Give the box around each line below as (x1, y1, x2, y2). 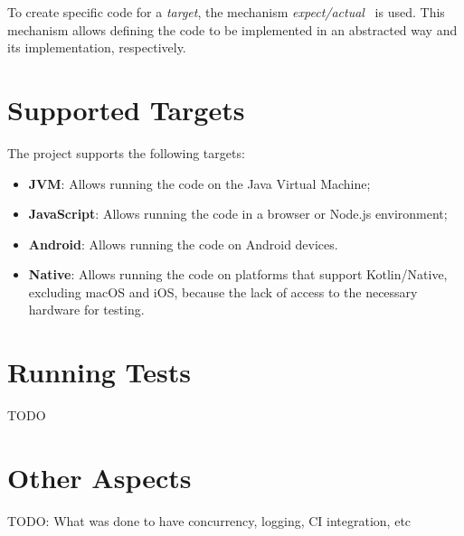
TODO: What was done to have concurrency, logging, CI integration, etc (7, 511, 412, 530)
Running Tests (7, 353, 192, 390)
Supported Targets (7, 90, 245, 127)
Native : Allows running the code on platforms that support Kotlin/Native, (28, 265, 448, 284)
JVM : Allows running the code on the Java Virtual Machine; (28, 174, 371, 193)
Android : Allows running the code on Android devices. (28, 234, 338, 253)
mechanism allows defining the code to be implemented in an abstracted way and (7, 20, 458, 39)
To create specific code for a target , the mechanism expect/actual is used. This (7, 3, 445, 21)
